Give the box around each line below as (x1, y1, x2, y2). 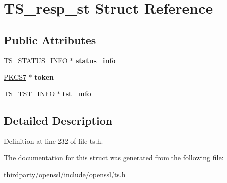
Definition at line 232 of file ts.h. (4, 136, 103, 146)
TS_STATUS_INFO (4, 55, 68, 65)
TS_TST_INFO (4, 88, 55, 98)
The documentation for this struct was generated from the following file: (4, 152, 224, 163)
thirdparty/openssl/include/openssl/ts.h (4, 169, 126, 179)
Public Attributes (4, 32, 96, 47)
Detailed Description (4, 112, 113, 128)
